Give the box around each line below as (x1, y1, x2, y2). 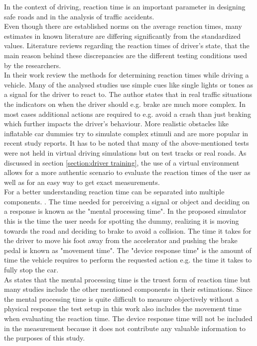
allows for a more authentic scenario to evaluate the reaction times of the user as (4, 167, 251, 177)
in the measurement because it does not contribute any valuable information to (4, 323, 246, 333)
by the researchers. (4, 60, 61, 70)
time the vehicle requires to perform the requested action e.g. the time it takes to (4, 255, 252, 265)
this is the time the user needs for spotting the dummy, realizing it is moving (4, 216, 239, 226)
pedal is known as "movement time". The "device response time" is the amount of (4, 245, 252, 255)
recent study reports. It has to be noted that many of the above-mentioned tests (4, 138, 249, 148)
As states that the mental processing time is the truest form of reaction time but (4, 274, 251, 284)
